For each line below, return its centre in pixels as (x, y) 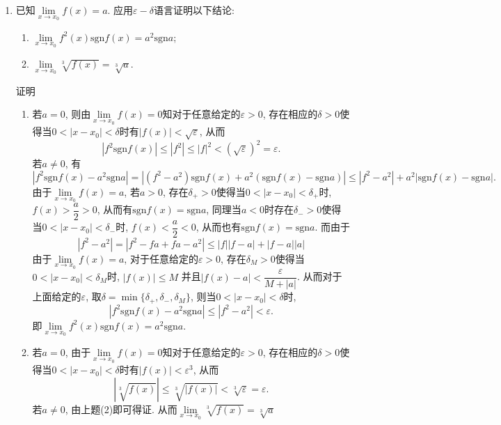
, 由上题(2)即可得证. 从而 (121, 409)
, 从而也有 (218, 227)
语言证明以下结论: (194, 10)
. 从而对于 (319, 276)
